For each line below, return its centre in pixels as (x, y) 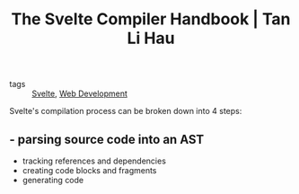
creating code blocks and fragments (89, 170)
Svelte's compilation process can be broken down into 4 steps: (126, 111)
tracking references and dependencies (94, 161)
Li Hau (151, 38)
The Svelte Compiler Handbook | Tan (151, 19)
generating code (53, 180)
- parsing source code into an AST (107, 139)
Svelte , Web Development (80, 93)
